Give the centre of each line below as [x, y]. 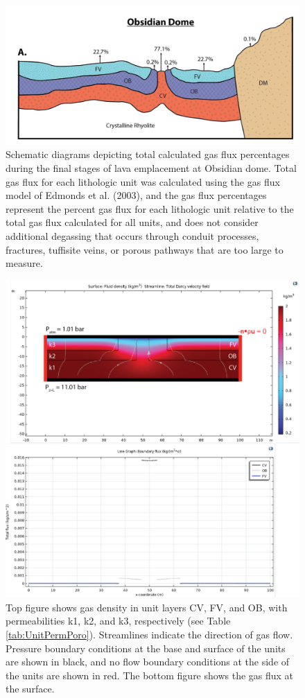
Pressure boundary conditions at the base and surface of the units [146, 648]
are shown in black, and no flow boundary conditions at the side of [148, 662]
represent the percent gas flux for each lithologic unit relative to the [150, 208]
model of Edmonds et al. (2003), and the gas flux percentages [136, 195]
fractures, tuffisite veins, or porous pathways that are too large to [145, 249]
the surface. [30, 689]
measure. [24, 263]
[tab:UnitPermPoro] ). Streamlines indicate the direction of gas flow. [149, 634]
